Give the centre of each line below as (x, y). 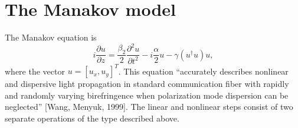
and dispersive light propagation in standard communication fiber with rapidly (147, 84)
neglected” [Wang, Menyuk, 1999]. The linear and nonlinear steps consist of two (149, 107)
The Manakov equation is (51, 37)
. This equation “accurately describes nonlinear (203, 71)
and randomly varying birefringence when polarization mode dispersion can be (147, 95)
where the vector (35, 71)
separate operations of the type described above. (92, 118)
